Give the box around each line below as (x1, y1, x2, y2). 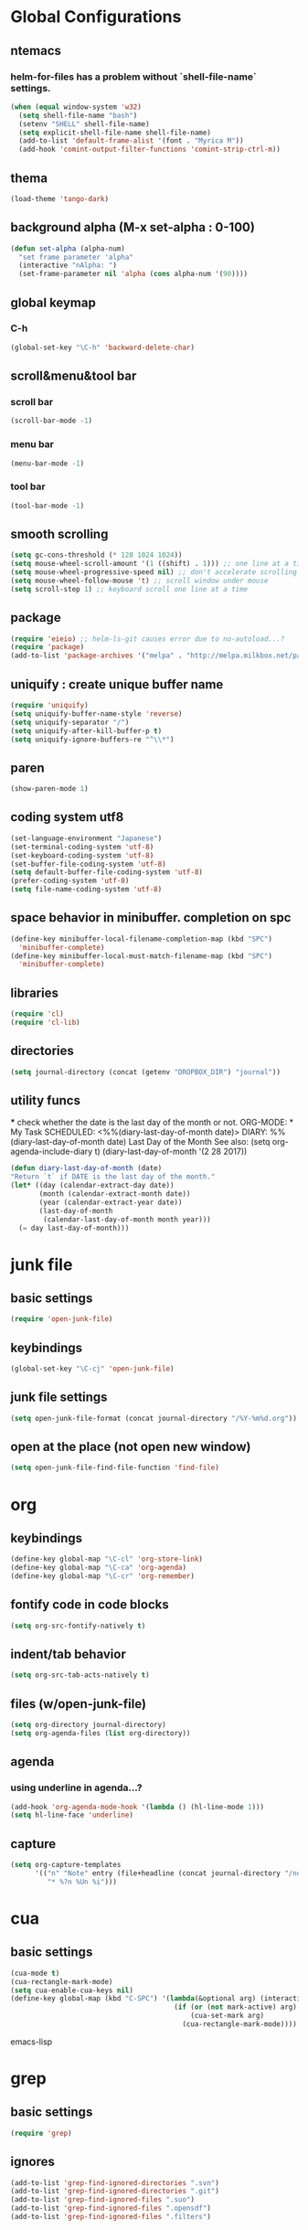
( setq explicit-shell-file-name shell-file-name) (18, 128, 211, 137)
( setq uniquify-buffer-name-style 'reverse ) (10, 709, 183, 719)
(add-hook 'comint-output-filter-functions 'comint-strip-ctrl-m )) (18, 144, 281, 155)
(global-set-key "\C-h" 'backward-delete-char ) (10, 343, 196, 352)
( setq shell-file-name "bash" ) (18, 111, 138, 120)
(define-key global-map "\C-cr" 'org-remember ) (10, 1572, 196, 1581)
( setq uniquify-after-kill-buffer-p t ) (10, 726, 163, 735)
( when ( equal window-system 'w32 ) (10, 102, 143, 112)
